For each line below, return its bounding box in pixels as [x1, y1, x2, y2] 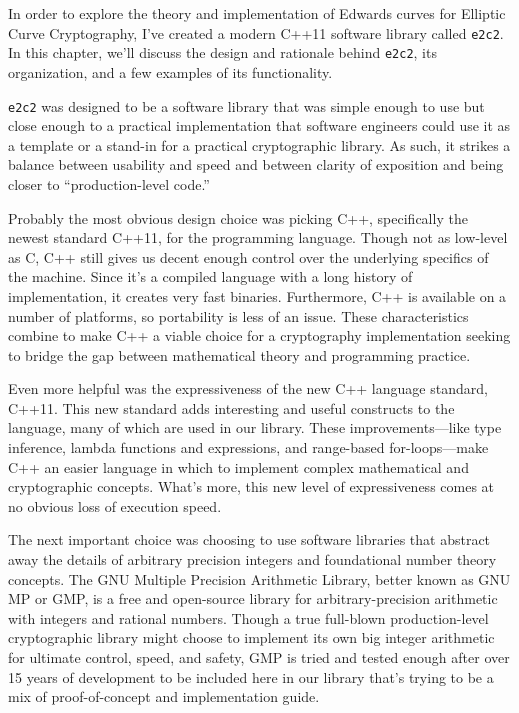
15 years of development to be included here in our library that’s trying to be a [8, 666, 494, 687]
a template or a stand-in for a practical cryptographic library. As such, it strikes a [8, 134, 511, 155]
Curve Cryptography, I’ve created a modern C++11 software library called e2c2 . [8, 22, 504, 43]
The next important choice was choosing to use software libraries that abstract [8, 529, 491, 550]
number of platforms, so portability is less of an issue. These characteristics [8, 305, 469, 326]
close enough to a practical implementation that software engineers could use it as [8, 115, 511, 136]
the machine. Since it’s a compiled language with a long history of [8, 266, 413, 287]
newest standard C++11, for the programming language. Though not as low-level [8, 227, 508, 248]
